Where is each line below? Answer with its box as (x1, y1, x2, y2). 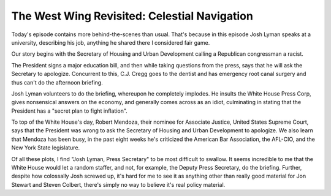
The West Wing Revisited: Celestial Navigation (11, 9, 254, 23)
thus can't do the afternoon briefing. (11, 78, 104, 86)
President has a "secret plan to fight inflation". (11, 107, 128, 115)
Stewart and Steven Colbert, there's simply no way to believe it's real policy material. (11, 181, 226, 188)
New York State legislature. (11, 144, 80, 151)
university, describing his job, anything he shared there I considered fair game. (11, 39, 210, 46)
